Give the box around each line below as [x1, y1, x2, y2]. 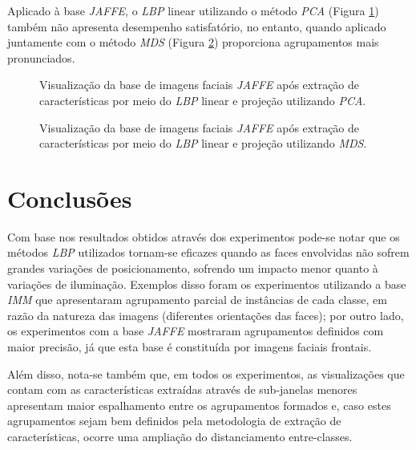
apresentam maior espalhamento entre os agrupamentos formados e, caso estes [7, 396, 391, 413]
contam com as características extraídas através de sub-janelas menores [7, 381, 357, 398]
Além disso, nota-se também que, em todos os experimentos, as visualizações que [7, 365, 405, 382]
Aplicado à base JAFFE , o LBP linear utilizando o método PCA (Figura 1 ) [7, 2, 379, 18]
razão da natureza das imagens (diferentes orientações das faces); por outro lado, [7, 306, 404, 323]
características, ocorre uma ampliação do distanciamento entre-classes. [7, 428, 353, 444]
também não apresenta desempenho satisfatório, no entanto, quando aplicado [7, 18, 386, 34]
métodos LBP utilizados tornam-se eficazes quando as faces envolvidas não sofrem [7, 244, 410, 261]
